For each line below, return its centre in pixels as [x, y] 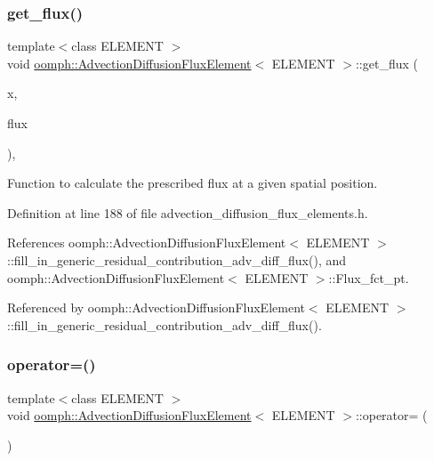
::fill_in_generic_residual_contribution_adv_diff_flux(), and [177, 259]
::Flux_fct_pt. [369, 277]
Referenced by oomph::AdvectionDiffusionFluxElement [156, 307]
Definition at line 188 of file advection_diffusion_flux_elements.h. [188, 212]
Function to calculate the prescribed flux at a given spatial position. [193, 183]
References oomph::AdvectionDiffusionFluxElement [147, 243]
